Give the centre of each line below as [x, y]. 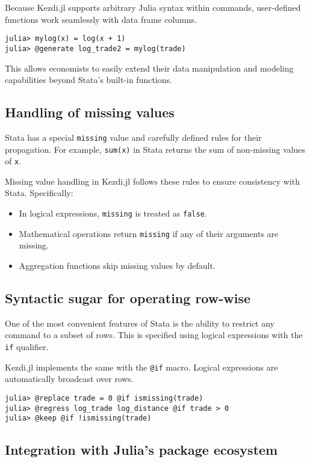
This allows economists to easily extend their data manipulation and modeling [149, 68]
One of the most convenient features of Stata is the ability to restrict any [140, 323]
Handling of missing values [90, 112]
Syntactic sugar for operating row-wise [128, 297]
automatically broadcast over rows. [69, 379]
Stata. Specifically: [39, 193]
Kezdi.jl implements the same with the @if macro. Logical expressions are [141, 367]
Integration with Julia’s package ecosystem [141, 450]
